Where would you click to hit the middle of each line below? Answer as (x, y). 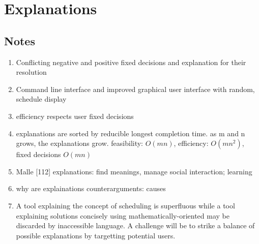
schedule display (41, 99)
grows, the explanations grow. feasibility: (80, 143)
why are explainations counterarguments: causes (91, 188)
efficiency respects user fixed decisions (75, 116)
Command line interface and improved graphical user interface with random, (135, 89)
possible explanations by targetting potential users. (96, 235)
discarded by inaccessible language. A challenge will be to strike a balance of (135, 225)
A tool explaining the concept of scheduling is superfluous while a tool (125, 205)
